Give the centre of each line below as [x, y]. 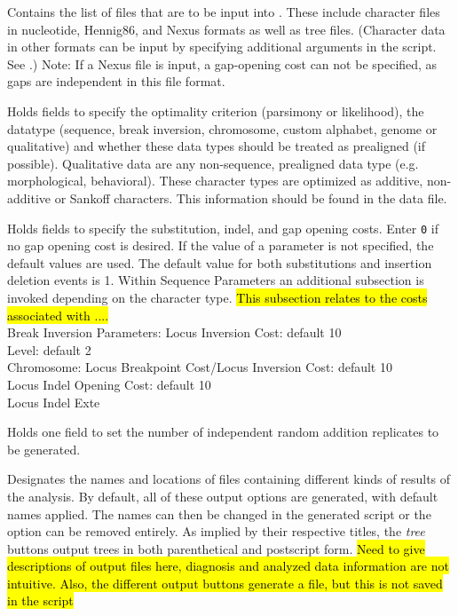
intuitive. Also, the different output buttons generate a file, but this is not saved [225, 583]
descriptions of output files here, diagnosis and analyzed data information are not [228, 566]
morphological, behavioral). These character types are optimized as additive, [215, 181]
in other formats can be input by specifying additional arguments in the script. [222, 47]
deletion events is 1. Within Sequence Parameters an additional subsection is [216, 280]
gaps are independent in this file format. [116, 81]
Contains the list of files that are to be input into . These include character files [224, 12]
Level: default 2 [49, 349]
